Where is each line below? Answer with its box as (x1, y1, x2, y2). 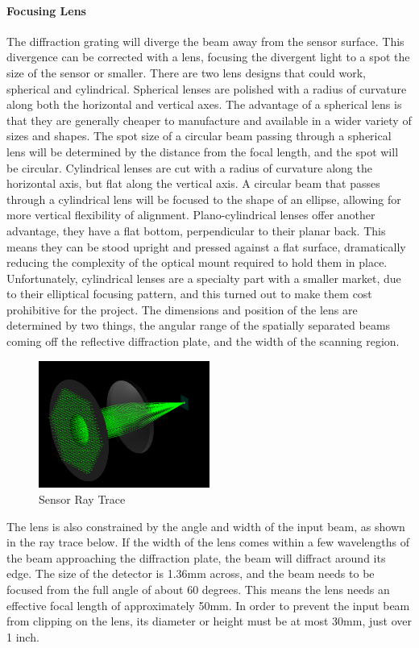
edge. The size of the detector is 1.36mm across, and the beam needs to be (6, 565, 375, 582)
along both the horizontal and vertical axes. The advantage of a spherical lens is (6, 96, 402, 113)
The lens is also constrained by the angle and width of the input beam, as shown (6, 517, 405, 534)
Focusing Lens (6, 2, 86, 19)
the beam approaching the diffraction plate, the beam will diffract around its (6, 549, 386, 566)
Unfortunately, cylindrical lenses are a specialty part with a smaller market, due (6, 269, 401, 286)
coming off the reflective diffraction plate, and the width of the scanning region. (6, 333, 400, 350)
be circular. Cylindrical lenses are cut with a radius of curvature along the (6, 159, 372, 176)
